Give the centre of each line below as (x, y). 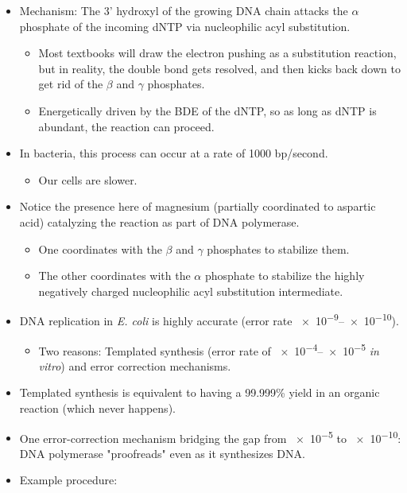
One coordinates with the (100, 248)
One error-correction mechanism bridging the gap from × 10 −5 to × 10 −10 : (210, 437)
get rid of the (71, 84)
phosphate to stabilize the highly (285, 276)
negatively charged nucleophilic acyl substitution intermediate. (191, 291)
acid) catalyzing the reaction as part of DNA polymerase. (159, 221)
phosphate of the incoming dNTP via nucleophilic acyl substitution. (185, 26)
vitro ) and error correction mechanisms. (135, 365)
